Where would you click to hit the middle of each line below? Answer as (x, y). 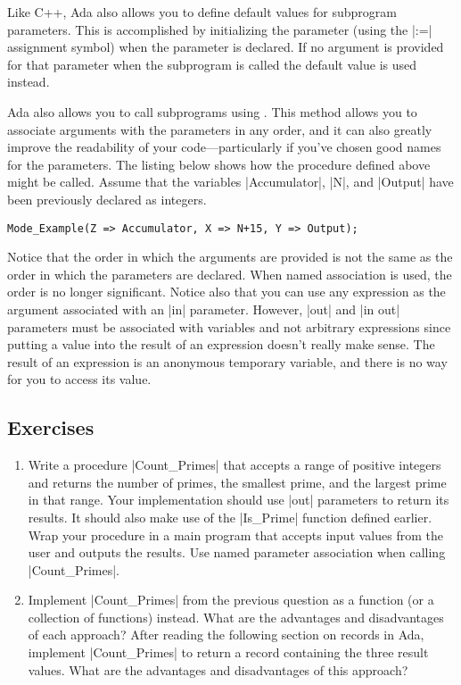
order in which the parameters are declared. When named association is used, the (230, 274)
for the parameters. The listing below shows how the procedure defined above (219, 164)
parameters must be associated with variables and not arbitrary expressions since (229, 326)
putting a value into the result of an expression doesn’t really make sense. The (221, 344)
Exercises (51, 427)
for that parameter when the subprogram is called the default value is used (212, 64)
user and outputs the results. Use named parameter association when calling (237, 552)
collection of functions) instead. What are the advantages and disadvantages (236, 617)
